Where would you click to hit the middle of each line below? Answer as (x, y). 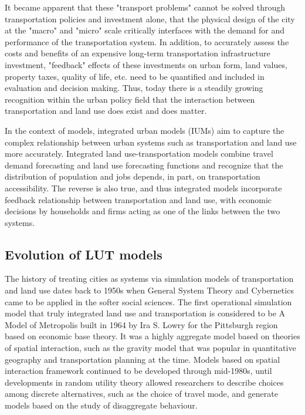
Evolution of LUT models (84, 254)
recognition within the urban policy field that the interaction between (130, 99)
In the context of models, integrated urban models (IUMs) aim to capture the (145, 130)
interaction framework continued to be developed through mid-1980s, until (138, 371)
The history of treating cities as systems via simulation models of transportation (149, 279)
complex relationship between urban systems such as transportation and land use (151, 142)
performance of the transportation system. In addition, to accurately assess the (147, 41)
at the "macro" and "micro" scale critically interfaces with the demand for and (145, 30)
